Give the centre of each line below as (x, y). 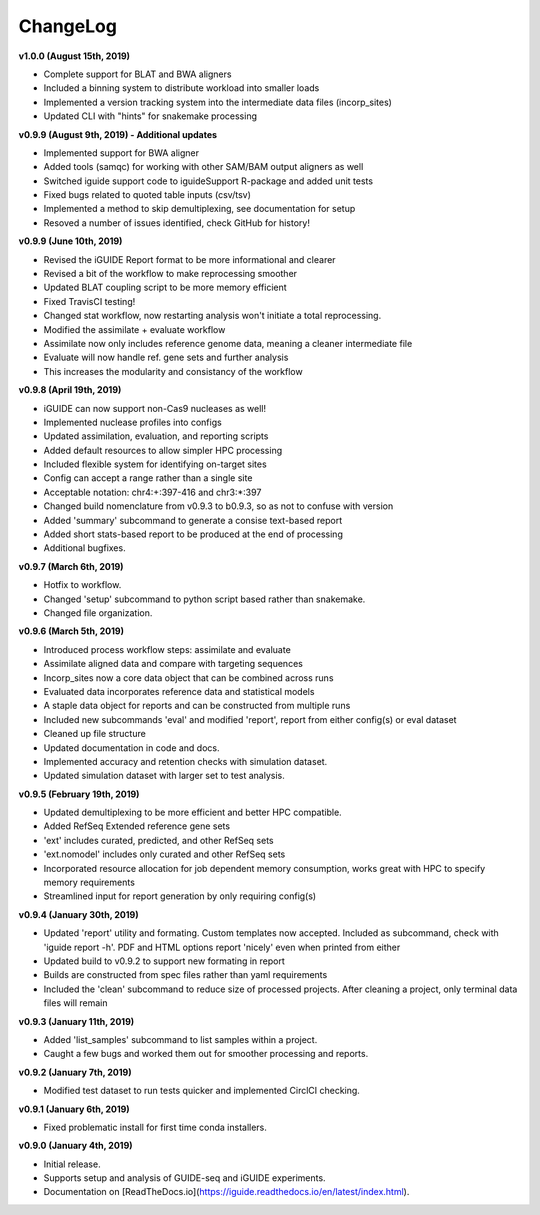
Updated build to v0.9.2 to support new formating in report (164, 961)
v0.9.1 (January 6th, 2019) (74, 1109)
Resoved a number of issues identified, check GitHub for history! (176, 222)
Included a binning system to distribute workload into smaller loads (181, 88)
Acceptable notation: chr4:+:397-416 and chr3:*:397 (152, 492)
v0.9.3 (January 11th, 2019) (76, 1021)
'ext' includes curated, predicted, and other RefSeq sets (158, 840)
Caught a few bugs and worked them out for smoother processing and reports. (206, 1054)
